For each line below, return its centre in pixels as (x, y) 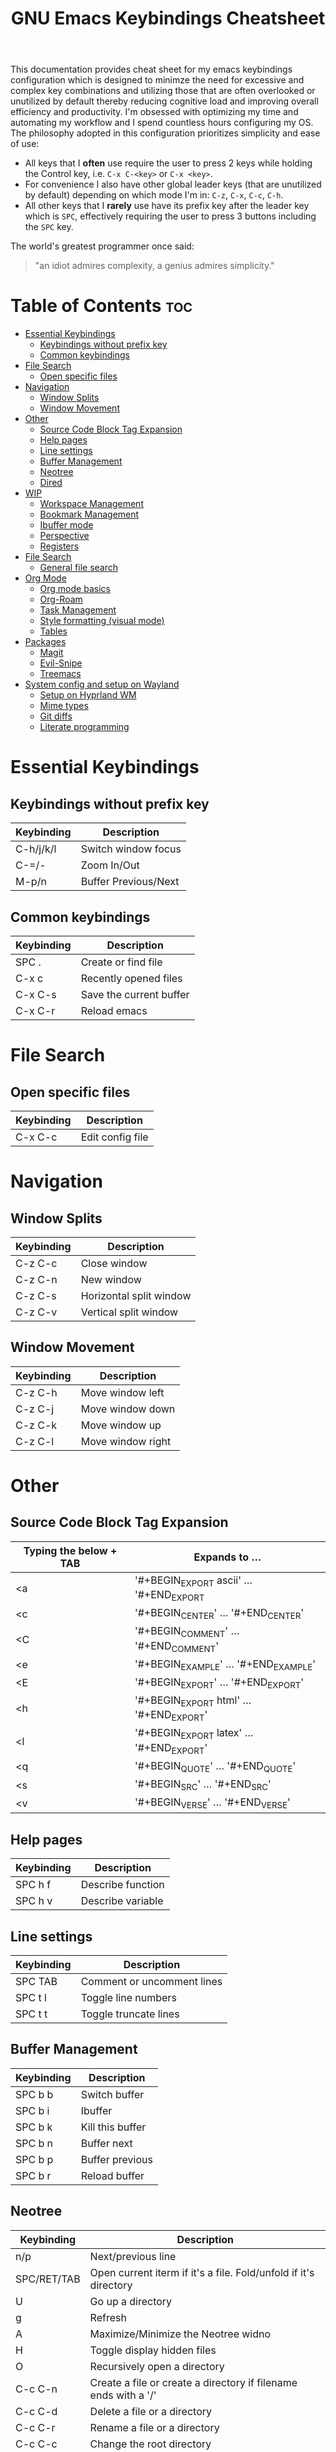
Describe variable (122, 1901)
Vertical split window (129, 1312)
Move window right (126, 1441)
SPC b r (33, 2175)
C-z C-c (36, 1263)
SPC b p (34, 2159)
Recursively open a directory (157, 2366)
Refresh (108, 2317)
